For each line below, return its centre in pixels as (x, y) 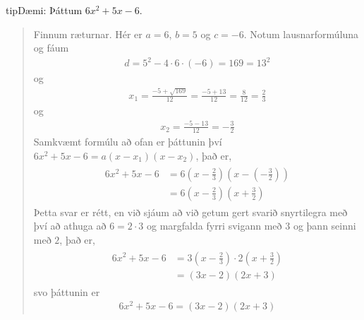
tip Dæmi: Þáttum (44, 10)
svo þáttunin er (67, 291)
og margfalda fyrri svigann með (214, 226)
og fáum (51, 48)
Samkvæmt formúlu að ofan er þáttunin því (128, 142)
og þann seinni (324, 226)
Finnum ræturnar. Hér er (88, 34)
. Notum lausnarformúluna (301, 34)
